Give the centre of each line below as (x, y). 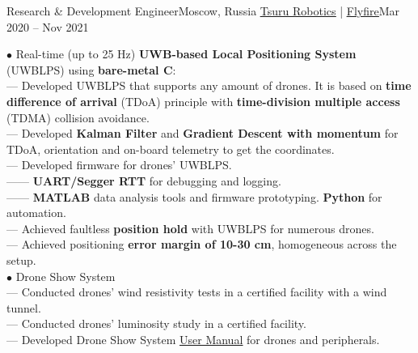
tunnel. (24, 307)
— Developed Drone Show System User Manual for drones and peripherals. (193, 339)
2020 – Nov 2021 (48, 26)
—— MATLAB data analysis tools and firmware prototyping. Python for (194, 196)
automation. (36, 213)
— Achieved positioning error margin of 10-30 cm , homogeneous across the (202, 244)
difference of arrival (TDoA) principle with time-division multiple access (203, 101)
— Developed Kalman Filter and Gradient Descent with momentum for (203, 133)
